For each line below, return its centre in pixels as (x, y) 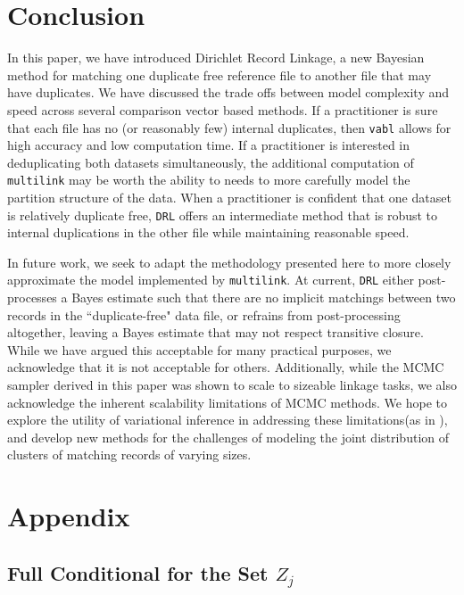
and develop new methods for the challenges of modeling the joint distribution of (228, 437)
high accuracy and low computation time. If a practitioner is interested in (209, 145)
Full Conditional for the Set (138, 572)
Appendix (69, 516)
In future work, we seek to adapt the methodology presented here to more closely (229, 262)
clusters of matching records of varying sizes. (129, 455)
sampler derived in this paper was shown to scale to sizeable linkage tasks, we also (232, 385)
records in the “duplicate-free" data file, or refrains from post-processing (204, 314)
